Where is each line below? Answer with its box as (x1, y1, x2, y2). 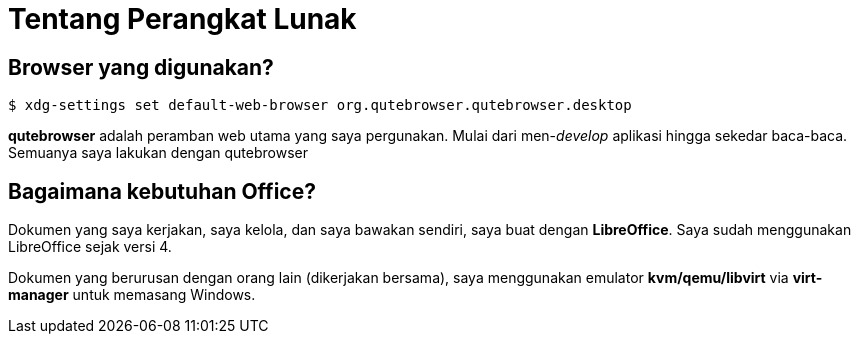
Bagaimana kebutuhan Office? (8, 178, 316, 204)
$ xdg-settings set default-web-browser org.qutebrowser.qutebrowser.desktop (8, 97, 632, 114)
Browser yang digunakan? (8, 54, 274, 80)
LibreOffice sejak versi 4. (8, 238, 172, 256)
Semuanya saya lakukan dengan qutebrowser (8, 144, 308, 162)
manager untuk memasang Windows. (8, 286, 256, 304)
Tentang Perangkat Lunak (8, 2, 357, 36)
